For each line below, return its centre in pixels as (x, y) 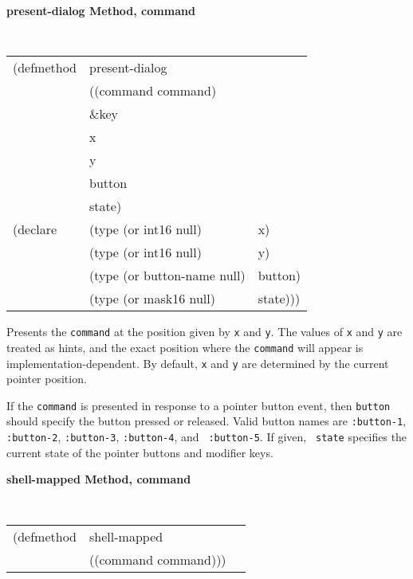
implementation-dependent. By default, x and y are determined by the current (198, 363)
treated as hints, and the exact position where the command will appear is (185, 347)
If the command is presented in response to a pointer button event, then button (199, 405)
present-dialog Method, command (101, 10)
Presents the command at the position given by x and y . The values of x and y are (205, 332)
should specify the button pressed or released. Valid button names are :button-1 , (206, 421)
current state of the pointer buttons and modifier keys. (140, 452)
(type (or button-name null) (167, 276)
